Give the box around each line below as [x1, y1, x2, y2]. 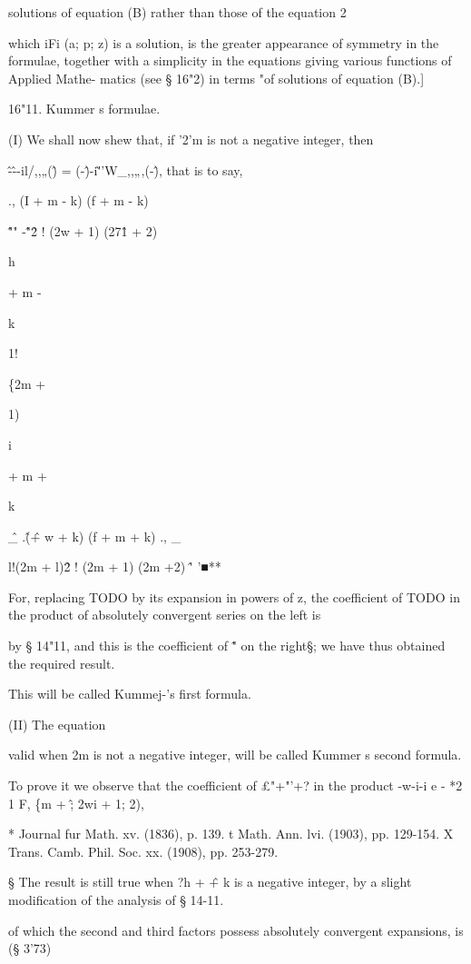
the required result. [8, 653, 115, 672]
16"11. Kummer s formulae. [8, 99, 161, 118]
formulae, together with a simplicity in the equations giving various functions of [8, 51, 452, 70]
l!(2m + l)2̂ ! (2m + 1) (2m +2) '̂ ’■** [8, 557, 221, 576]
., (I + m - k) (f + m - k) [8, 191, 149, 210]
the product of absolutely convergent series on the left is [8, 605, 321, 624]
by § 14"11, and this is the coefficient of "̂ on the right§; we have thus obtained [8, 636, 446, 655]
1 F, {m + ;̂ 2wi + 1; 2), [8, 793, 144, 812]
